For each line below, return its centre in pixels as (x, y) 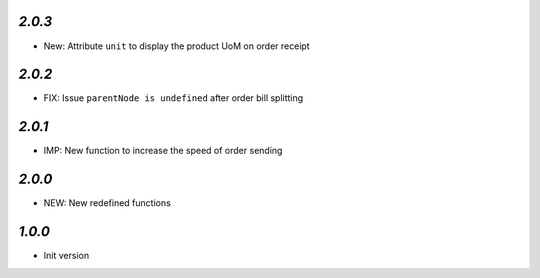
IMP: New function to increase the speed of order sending (163, 151)
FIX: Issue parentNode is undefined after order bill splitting (173, 98)
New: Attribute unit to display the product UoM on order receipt (176, 46)
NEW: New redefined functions (107, 203)
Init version (66, 256)
